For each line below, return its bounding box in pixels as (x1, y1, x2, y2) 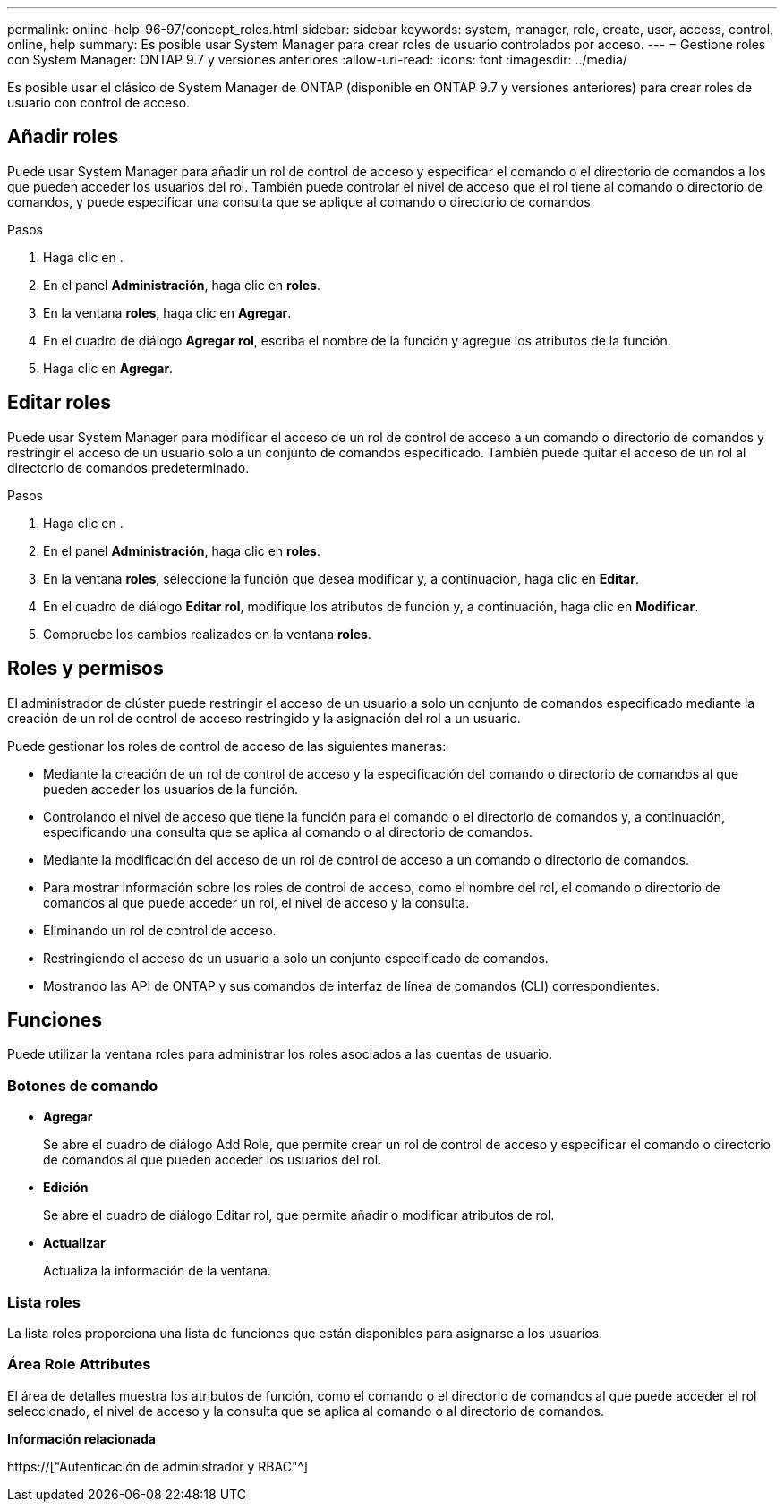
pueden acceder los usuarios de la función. (43, 780, 299, 797)
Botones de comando (7, 1076, 158, 1095)
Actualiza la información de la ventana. (43, 1263, 271, 1279)
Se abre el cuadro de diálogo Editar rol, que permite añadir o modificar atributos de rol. (43, 1207, 555, 1223)
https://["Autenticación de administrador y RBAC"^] (7, 1458, 309, 1474)
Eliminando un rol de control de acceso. (43, 922, 277, 938)
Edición (43, 1180, 89, 1196)
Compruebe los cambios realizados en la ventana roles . (43, 626, 371, 642)
